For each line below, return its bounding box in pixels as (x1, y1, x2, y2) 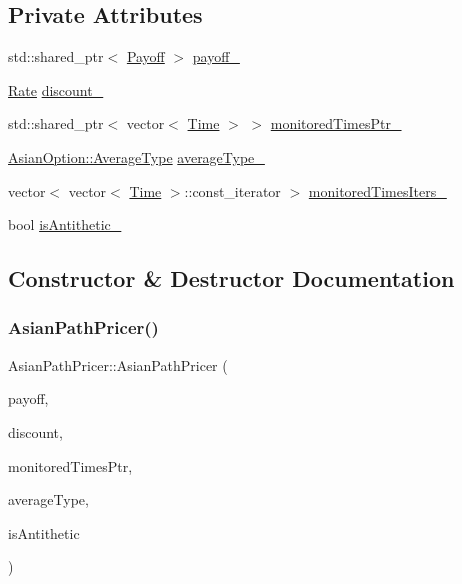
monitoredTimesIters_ (308, 180, 447, 201)
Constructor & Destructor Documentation (8, 263, 455, 294)
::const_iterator (184, 180, 281, 201)
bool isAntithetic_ (8, 214, 122, 235)
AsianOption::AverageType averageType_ (8, 146, 265, 167)
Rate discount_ (8, 79, 104, 100)
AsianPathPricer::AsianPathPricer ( (8, 354, 228, 375)
